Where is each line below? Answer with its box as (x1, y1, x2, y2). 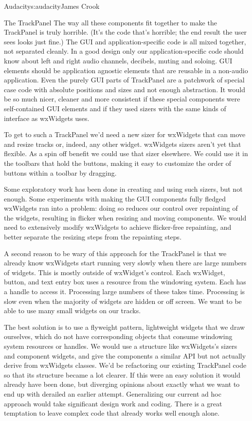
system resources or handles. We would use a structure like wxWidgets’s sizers (4, 341, 237, 351)
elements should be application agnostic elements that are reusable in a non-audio (4, 65, 248, 75)
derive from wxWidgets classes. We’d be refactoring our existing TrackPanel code (4, 360, 247, 370)
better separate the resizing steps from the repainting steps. (4, 232, 182, 242)
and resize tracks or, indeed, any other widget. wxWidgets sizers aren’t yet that (4, 139, 241, 149)
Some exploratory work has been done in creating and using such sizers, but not (4, 184, 243, 194)
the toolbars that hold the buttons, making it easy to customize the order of (4, 158, 232, 168)
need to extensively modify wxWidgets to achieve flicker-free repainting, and (4, 222, 232, 232)
